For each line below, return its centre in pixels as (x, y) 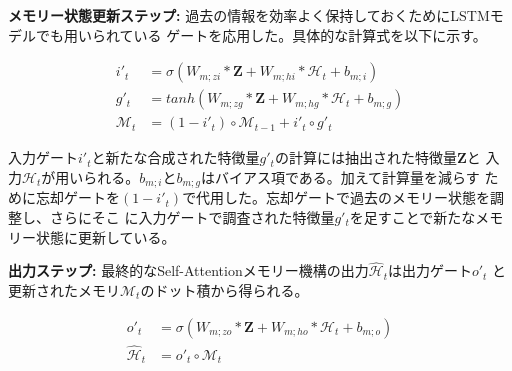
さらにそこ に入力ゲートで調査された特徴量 (192, 216)
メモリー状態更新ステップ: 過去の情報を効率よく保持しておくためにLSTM (249, 15)
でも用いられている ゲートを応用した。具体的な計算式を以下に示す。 (261, 34)
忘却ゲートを (77, 197)
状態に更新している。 (105, 236)
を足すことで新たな (412, 216)
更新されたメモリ (64, 289)
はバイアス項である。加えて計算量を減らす (340, 176)
